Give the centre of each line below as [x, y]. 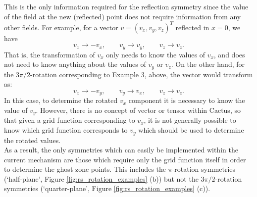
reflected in [192, 27]
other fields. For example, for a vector [61, 27]
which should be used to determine [191, 130]
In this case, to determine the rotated [61, 100]
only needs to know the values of [155, 54]
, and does [229, 54]
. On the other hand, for [208, 64]
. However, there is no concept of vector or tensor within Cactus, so [138, 110]
